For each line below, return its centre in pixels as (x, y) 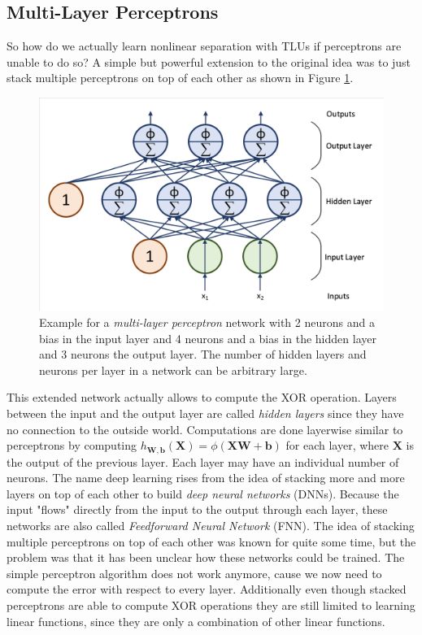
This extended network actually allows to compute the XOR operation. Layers (202, 397)
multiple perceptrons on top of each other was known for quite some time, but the (211, 541)
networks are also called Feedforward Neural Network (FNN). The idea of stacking (211, 526)
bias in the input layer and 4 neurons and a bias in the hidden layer (208, 338)
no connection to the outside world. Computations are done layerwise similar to (205, 429)
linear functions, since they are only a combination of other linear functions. (196, 621)
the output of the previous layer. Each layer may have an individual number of (203, 461)
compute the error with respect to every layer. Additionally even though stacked (207, 589)
